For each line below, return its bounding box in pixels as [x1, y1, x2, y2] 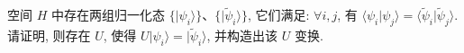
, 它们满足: [247, 5, 310, 24]
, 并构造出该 [206, 26, 278, 45]
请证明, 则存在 [7, 26, 91, 45]
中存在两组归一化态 [50, 5, 165, 24]
